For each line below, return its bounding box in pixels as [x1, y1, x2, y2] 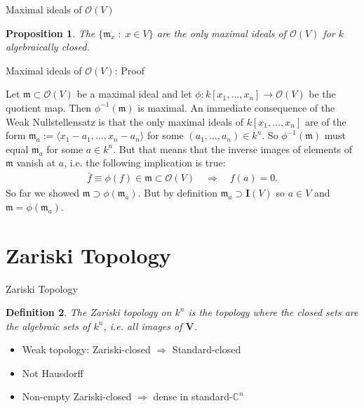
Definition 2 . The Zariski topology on [6, 305, 172, 320]
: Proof [114, 62, 144, 77]
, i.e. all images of [103, 318, 182, 333]
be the [309, 86, 336, 101]
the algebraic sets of [6, 318, 90, 333]
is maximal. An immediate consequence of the [137, 100, 335, 114]
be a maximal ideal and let [76, 86, 192, 101]
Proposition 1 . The [6, 25, 95, 40]
